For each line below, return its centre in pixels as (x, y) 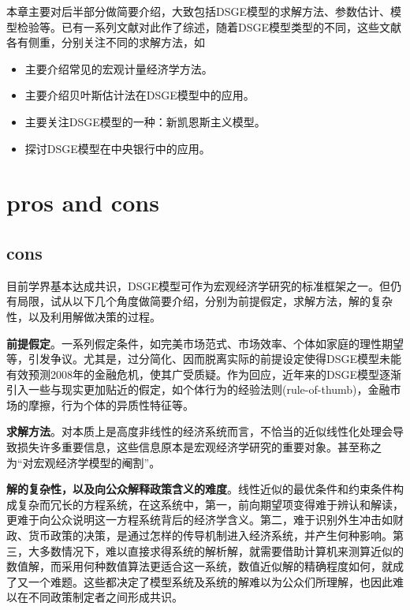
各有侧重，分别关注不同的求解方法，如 (106, 42)
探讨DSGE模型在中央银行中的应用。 (117, 148)
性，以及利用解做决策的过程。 (84, 316)
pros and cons (83, 202)
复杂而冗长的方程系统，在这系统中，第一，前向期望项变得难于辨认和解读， (210, 504)
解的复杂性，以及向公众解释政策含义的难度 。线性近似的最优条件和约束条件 (199, 489)
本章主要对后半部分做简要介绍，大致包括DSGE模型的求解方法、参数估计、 (199, 11)
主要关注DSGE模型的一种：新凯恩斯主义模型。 (145, 121)
